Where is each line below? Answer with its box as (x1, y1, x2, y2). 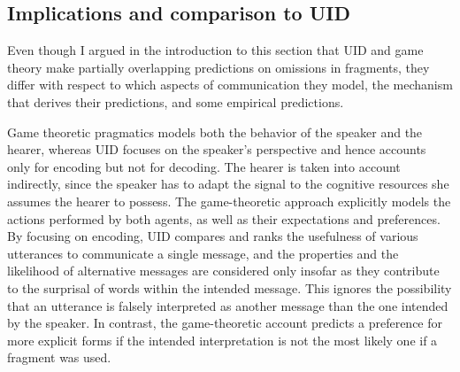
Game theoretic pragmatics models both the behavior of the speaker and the (7, 122, 423, 141)
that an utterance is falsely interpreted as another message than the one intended (7, 296, 448, 314)
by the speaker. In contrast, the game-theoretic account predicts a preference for (7, 314, 443, 332)
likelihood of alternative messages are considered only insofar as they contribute (7, 261, 440, 280)
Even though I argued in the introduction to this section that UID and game (7, 41, 424, 59)
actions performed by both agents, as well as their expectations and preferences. (7, 209, 441, 228)
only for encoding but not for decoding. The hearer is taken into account (7, 157, 401, 175)
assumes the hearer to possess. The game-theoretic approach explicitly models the (7, 191, 451, 210)
